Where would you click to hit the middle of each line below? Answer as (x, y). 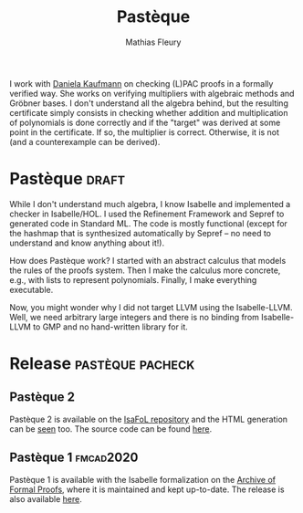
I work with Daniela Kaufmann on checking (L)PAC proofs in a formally (141, 83)
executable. (31, 289)
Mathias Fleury (153, 42)
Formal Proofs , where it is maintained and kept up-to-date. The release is (147, 489)
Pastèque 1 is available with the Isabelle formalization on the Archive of (143, 479)
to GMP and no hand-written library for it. (111, 327)
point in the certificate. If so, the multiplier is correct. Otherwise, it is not (145, 132)
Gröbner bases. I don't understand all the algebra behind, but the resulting (149, 103)
